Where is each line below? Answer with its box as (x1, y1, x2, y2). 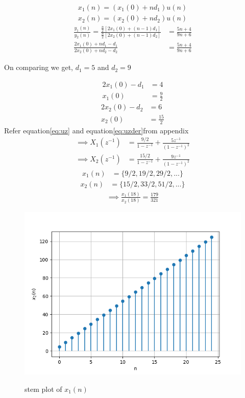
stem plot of (24, 383, 62, 394)
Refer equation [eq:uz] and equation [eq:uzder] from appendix (4, 125, 189, 135)
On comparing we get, (4, 62, 73, 73)
